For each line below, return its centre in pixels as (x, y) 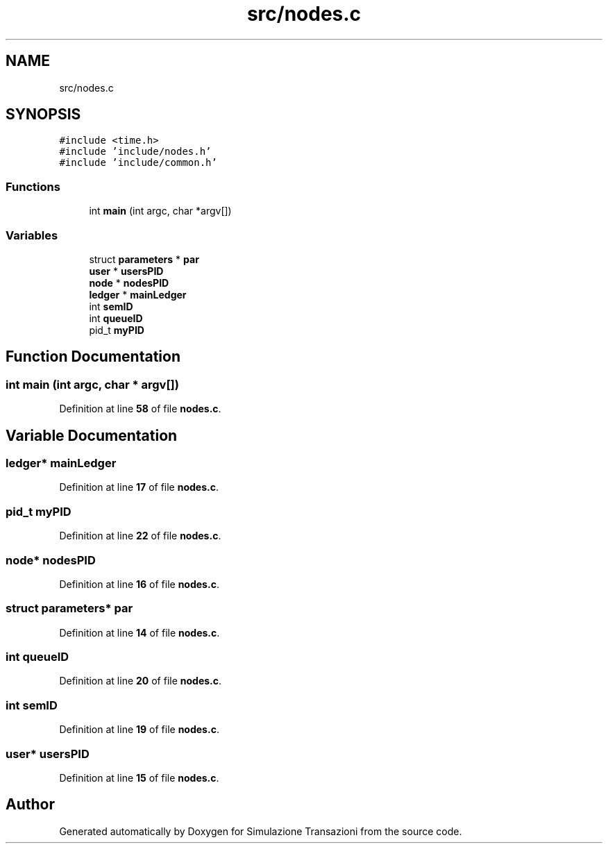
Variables (32, 235)
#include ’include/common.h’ (138, 163)
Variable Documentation (92, 435)
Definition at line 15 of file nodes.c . (139, 777)
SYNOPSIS (43, 115)
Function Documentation (93, 357)
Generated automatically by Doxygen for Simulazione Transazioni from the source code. (261, 831)
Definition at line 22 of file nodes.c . (140, 536)
